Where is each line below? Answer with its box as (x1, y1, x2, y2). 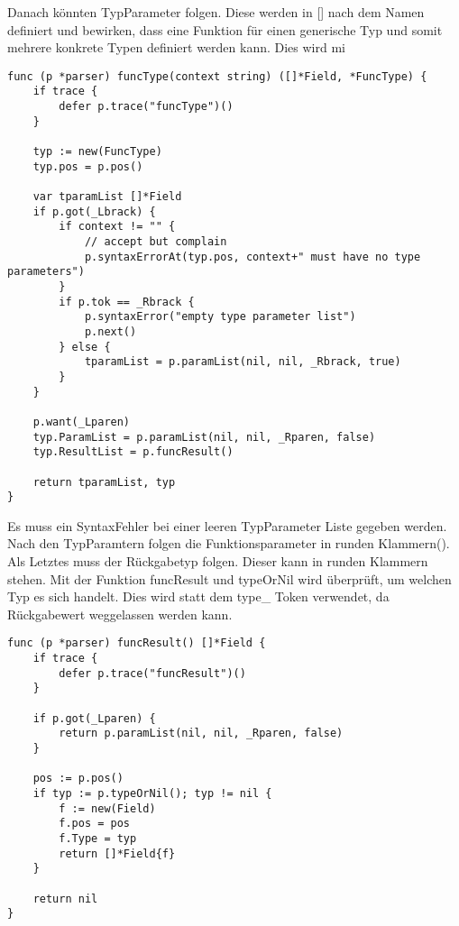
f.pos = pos (59, 817, 131, 830)
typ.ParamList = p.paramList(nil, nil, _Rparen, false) (32, 430, 376, 444)
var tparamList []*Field (32, 190, 182, 204)
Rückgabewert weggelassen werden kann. (7, 604, 233, 623)
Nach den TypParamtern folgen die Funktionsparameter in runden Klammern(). (7, 534, 450, 553)
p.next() (84, 325, 137, 338)
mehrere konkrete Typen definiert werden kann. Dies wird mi (7, 38, 346, 57)
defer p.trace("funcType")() (59, 100, 234, 114)
